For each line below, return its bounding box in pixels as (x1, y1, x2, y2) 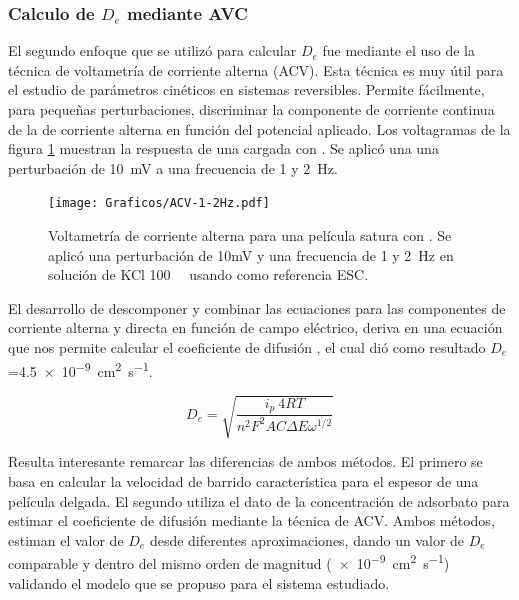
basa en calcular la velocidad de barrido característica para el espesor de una (8, 470, 479, 491)
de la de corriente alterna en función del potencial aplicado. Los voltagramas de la (8, 118, 511, 139)
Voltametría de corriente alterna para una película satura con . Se (48, 225, 452, 246)
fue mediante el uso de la (322, 40, 476, 61)
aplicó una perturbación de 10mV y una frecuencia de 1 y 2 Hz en (48, 244, 454, 265)
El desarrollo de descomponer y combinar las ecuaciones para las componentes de (8, 297, 506, 318)
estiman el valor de (8, 529, 124, 550)
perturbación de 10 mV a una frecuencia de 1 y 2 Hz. (8, 157, 338, 178)
